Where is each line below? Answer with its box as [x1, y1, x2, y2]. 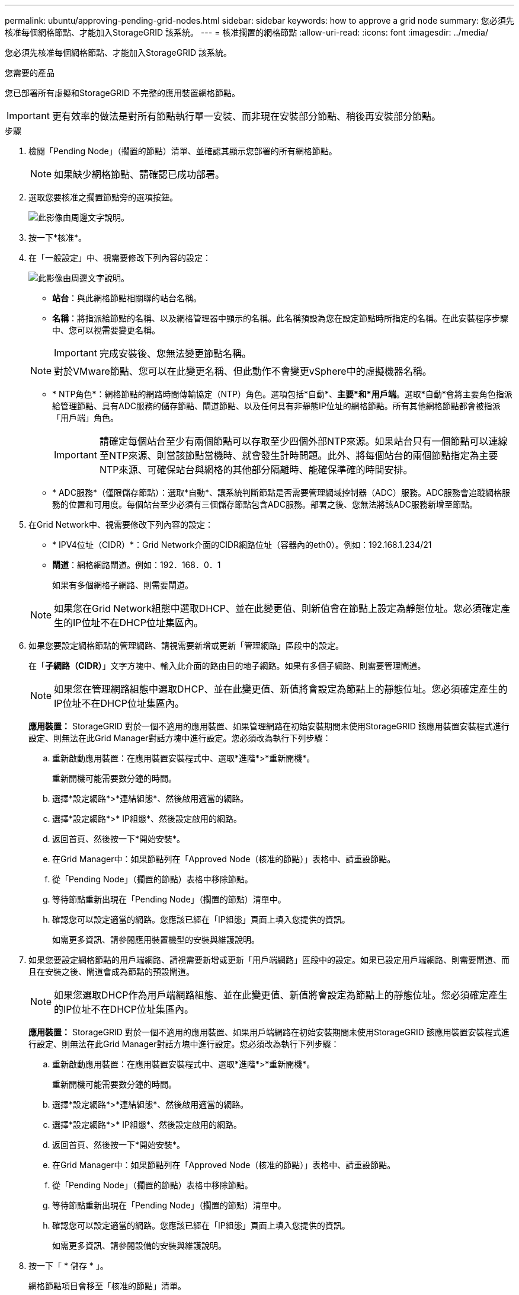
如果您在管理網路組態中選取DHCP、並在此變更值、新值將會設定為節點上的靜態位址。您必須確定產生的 [54, 683, 508, 695]
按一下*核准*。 [28, 232, 87, 243]
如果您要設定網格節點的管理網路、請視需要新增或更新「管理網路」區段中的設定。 [28, 640, 344, 650]
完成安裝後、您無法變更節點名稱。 [99, 347, 251, 359]
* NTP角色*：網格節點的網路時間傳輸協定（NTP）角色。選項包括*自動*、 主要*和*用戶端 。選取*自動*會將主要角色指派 [52, 389, 512, 399]
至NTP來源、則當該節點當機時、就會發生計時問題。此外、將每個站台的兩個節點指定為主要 [99, 449, 498, 461]
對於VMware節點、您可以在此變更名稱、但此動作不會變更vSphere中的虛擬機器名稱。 [54, 365, 432, 377]
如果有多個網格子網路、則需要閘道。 [52, 580, 193, 590]
